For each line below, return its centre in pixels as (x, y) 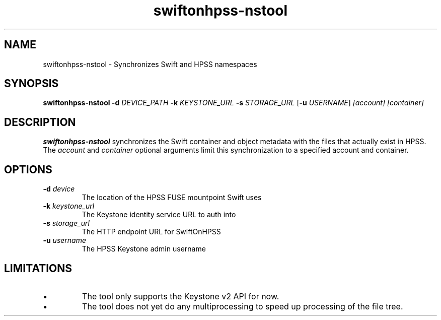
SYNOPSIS (31, 84)
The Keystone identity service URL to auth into (159, 215)
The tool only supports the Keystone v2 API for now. (181, 296)
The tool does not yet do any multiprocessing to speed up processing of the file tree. (243, 306)
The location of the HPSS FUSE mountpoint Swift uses (172, 198)
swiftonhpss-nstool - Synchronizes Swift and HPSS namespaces (150, 64)
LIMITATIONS (38, 268)
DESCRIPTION (40, 122)
